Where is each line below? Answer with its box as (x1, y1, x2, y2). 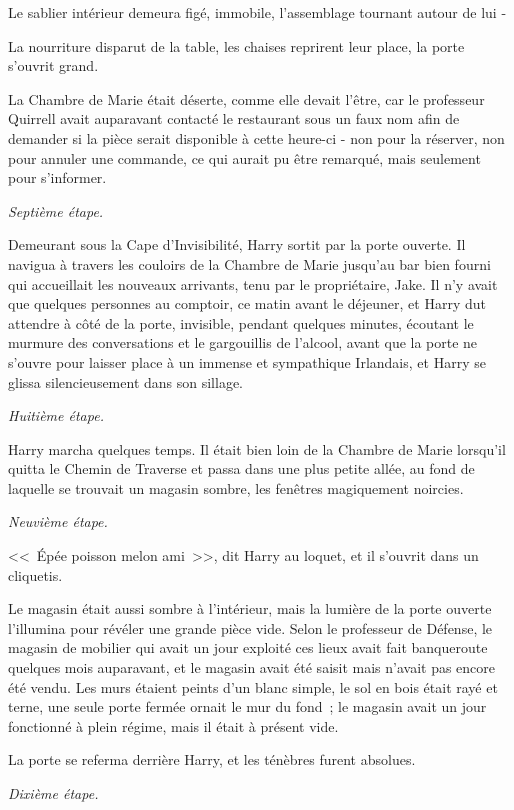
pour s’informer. (8, 167, 107, 188)
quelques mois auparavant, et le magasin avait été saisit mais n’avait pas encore (8, 657, 496, 678)
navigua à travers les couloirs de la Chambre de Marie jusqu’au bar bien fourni (8, 253, 491, 274)
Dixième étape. (8, 783, 99, 803)
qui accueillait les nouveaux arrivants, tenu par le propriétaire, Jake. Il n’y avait (8, 273, 498, 294)
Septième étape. (8, 200, 104, 221)
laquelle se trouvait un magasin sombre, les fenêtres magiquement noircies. (8, 477, 464, 498)
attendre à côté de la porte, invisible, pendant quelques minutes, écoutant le (8, 312, 474, 333)
